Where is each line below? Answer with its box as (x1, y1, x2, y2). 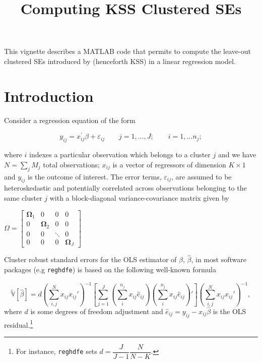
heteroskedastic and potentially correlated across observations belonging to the (4, 183, 247, 193)
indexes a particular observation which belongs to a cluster (29, 149, 211, 160)
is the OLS (213, 306, 246, 316)
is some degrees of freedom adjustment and (30, 306, 163, 316)
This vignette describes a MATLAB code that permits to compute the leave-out (4, 46, 251, 56)
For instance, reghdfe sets (16, 346, 97, 356)
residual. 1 (4, 318, 33, 330)
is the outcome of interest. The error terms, (27, 171, 162, 181)
